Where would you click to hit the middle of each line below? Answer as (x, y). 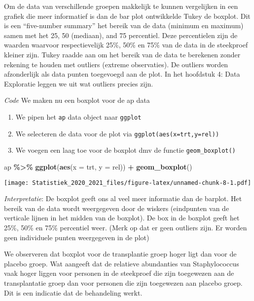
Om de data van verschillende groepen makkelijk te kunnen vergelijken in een (121, 6)
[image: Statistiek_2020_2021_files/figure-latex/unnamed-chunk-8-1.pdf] (128, 183)
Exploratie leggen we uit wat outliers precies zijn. (79, 83)
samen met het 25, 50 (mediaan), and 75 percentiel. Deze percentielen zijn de (121, 35)
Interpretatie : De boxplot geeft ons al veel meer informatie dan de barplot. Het (123, 198)
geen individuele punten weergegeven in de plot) (77, 237)
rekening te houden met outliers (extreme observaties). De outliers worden (116, 64)
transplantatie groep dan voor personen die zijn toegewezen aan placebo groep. (123, 282)
